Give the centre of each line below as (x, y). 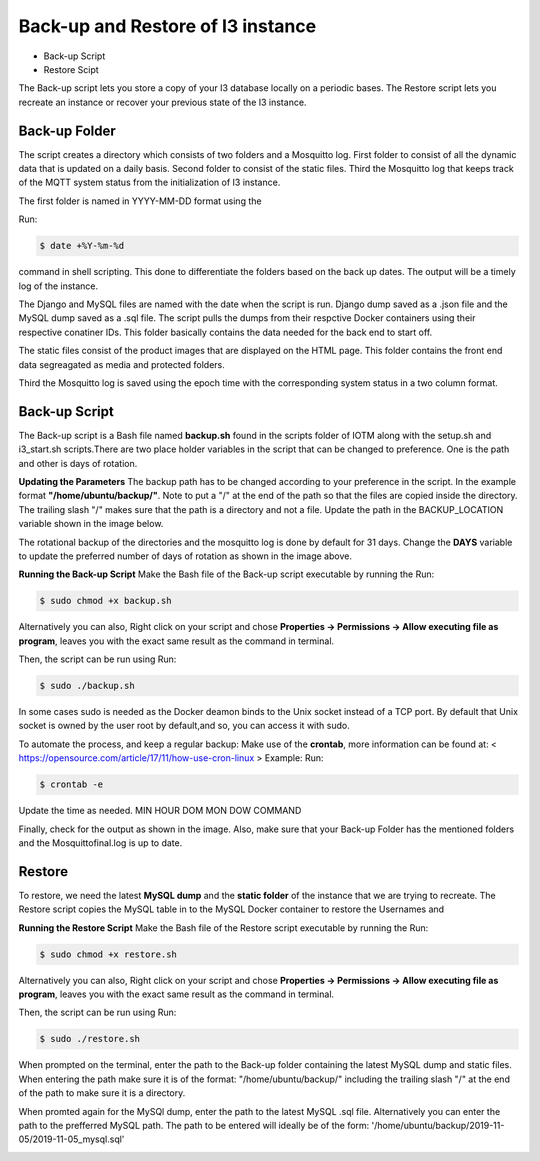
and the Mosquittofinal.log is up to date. (100, 842)
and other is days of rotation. (78, 463)
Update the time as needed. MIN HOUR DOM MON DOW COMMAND (160, 811)
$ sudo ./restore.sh (89, 1039)
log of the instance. (58, 286)
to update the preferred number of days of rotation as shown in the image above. (185, 556)
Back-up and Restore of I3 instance (167, 26)
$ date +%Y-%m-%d (82, 246)
